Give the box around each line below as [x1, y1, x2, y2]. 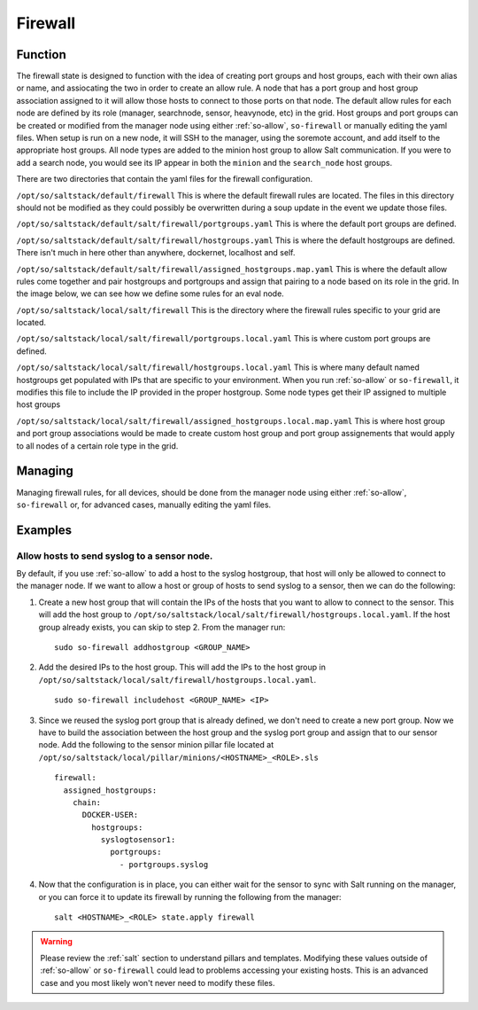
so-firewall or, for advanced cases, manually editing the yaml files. [16, 499, 272, 510]
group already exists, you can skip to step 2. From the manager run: [38, 622, 286, 632]
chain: [72, 797, 102, 807]
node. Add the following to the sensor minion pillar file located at [38, 740, 274, 750]
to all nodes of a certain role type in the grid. [16, 440, 179, 451]
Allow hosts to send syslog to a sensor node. [16, 550, 213, 562]
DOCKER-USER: [81, 810, 139, 820]
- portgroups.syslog [119, 859, 209, 869]
